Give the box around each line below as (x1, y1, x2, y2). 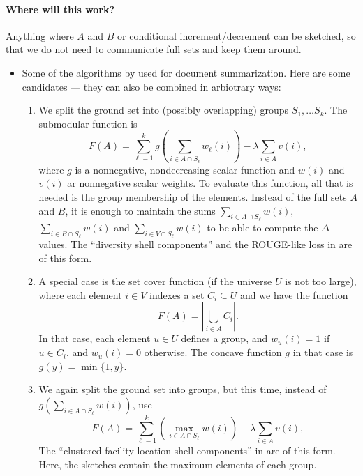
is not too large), (285, 274, 357, 289)
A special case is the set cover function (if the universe (38, 274, 272, 289)
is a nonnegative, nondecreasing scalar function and (75, 162, 295, 176)
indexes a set (149, 287, 205, 302)
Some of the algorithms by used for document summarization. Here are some (22, 65, 350, 79)
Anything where (6, 28, 74, 43)
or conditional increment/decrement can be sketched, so (117, 28, 356, 43)
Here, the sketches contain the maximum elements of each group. (38, 456, 317, 471)
